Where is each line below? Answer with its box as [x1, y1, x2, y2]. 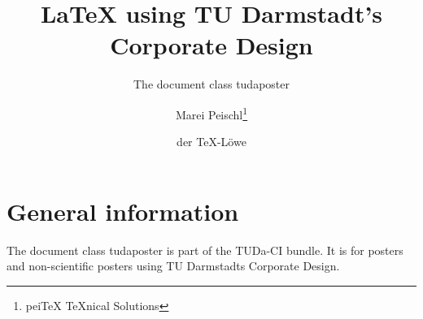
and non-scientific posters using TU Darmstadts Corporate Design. [7, 257, 340, 274]
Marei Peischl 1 [175, 103, 248, 123]
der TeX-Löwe [177, 133, 246, 150]
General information [7, 194, 239, 227]
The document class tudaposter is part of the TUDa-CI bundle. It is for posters [7, 241, 403, 258]
